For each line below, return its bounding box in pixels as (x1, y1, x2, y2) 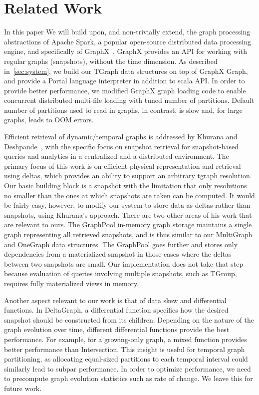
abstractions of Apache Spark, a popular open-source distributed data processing (4, 36, 252, 46)
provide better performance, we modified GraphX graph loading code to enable (4, 85, 246, 95)
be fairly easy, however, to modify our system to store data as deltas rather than (4, 200, 251, 210)
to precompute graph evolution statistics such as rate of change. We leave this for (4, 373, 253, 384)
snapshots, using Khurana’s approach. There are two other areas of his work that (4, 209, 252, 220)
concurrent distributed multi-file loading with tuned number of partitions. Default (4, 95, 255, 105)
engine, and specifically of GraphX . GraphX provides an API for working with (4, 46, 247, 56)
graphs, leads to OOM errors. (4, 114, 94, 125)
